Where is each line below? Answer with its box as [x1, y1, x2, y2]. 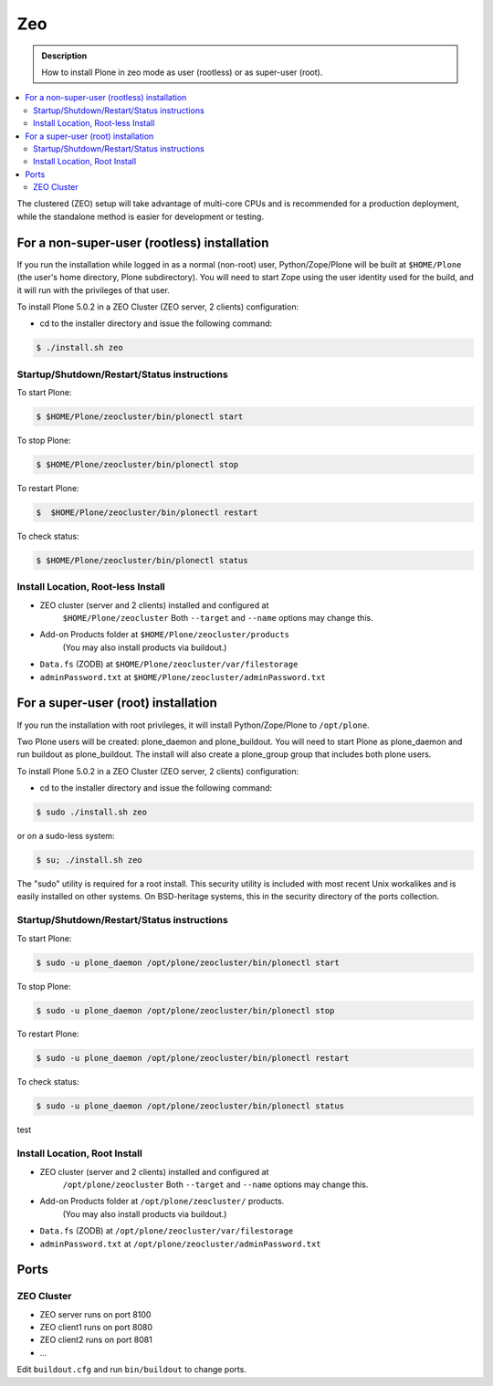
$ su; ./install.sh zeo [36, 855, 143, 866]
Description [41, 50, 88, 61]
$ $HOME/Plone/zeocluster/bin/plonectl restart [36, 507, 258, 518]
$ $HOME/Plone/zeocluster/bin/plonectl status [36, 555, 248, 565]
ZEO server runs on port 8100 [39, 1308, 152, 1319]
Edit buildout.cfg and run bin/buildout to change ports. [16, 1364, 246, 1375]
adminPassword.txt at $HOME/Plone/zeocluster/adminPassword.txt [39, 671, 326, 682]
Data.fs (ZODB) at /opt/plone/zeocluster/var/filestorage [39, 1225, 294, 1236]
